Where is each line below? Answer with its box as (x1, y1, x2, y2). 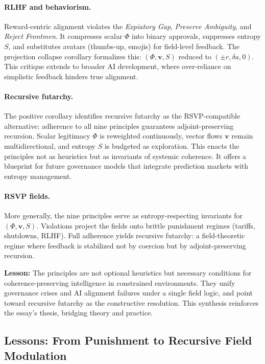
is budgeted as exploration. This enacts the (104, 140, 239, 151)
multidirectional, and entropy (4, 140, 96, 151)
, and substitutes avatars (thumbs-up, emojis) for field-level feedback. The (8, 40, 240, 51)
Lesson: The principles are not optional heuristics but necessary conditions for (4, 267, 252, 278)
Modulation (4, 347, 67, 363)
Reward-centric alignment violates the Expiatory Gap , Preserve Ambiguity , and (4, 20, 252, 31)
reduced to (178, 51, 212, 61)
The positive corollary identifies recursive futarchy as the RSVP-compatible (4, 110, 240, 121)
